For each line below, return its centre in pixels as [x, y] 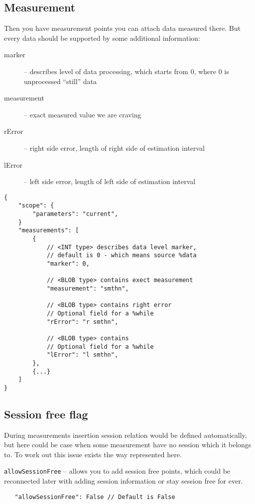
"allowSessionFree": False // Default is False [95, 497]
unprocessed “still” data [61, 81]
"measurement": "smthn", [88, 288]
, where [205, 71]
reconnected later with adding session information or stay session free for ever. [124, 481]
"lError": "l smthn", [82, 355]
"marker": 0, [68, 263]
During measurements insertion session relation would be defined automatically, [126, 435]
